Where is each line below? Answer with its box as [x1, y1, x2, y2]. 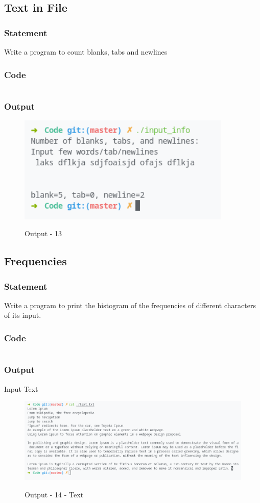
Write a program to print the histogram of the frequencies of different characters [4, 299, 256, 310]
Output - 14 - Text [25, 489, 84, 499]
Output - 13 [25, 228, 62, 239]
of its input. [4, 310, 41, 320]
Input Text [4, 383, 38, 394]
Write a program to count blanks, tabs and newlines [4, 46, 168, 57]
